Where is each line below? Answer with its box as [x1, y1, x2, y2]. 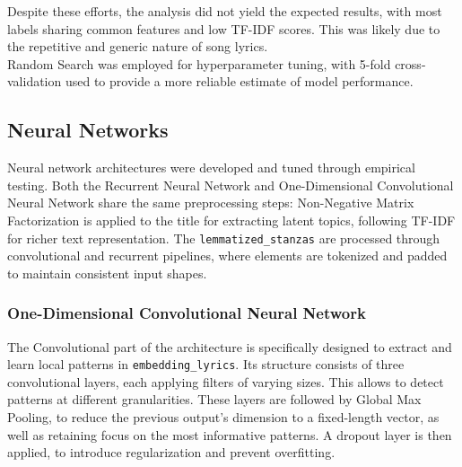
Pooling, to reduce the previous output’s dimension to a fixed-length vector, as [7, 408, 440, 427]
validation [7, 72, 62, 91]
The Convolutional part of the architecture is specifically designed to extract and [7, 337, 452, 356]
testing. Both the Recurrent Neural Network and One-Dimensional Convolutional [7, 175, 454, 194]
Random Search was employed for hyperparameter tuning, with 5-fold [7, 54, 391, 73]
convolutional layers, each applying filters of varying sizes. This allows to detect [7, 372, 444, 391]
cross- [395, 54, 426, 73]
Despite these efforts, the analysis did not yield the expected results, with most [7, 2, 442, 20]
